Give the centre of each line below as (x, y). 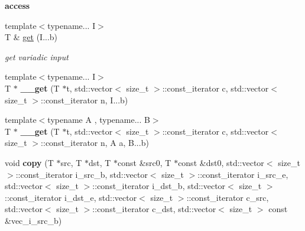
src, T (71, 162)
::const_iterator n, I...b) (85, 100)
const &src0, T (145, 162)
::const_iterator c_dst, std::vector (154, 209)
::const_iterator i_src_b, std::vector (82, 174)
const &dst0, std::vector (221, 162)
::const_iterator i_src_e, (243, 174)
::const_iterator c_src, (228, 197)
